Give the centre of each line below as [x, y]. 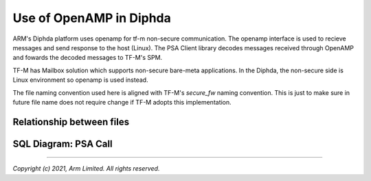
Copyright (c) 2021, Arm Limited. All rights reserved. [86, 169]
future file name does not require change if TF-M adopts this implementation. [122, 102]
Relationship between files [71, 121]
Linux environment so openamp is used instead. [80, 80]
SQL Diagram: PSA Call [63, 143]
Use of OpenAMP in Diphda [92, 18]
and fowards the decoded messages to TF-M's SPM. [88, 58]
